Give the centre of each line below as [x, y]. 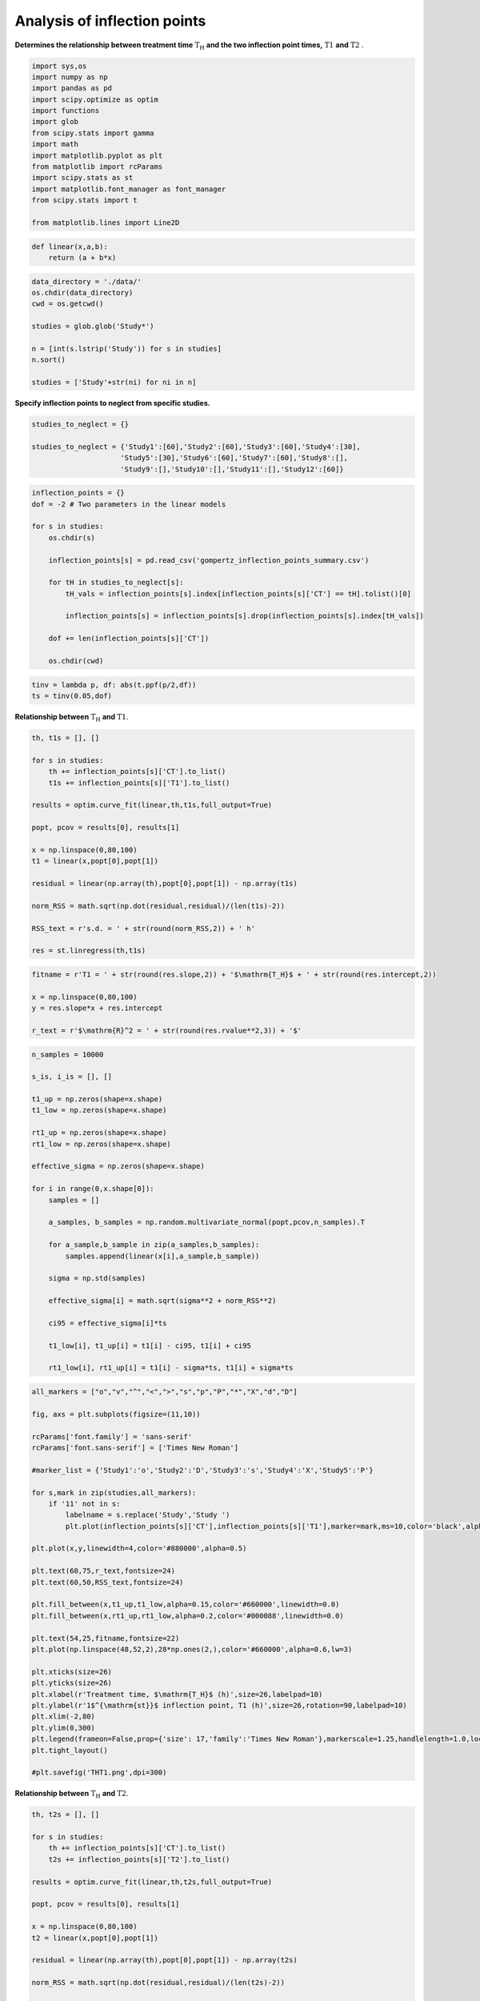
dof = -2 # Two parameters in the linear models [129, 504]
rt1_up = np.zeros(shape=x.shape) [99, 1133]
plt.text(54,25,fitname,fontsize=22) [106, 1638]
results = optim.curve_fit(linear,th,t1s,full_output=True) [152, 805]
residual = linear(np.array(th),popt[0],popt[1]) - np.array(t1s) [164, 884]
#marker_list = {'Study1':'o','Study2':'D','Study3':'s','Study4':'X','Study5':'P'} [202, 1470]
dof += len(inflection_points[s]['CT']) [129, 639]
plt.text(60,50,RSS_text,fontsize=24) [108, 1582]
